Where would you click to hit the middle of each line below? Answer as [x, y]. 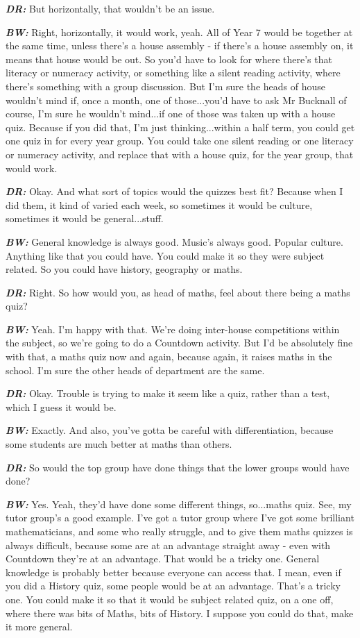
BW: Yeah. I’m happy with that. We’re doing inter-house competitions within [173, 329]
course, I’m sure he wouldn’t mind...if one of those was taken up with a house [171, 114]
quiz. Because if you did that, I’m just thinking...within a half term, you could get [180, 127]
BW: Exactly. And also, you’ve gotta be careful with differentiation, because [170, 430]
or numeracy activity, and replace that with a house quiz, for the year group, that [180, 154]
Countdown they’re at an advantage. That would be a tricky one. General [163, 559]
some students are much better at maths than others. [119, 444]
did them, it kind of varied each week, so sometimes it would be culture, [159, 204]
